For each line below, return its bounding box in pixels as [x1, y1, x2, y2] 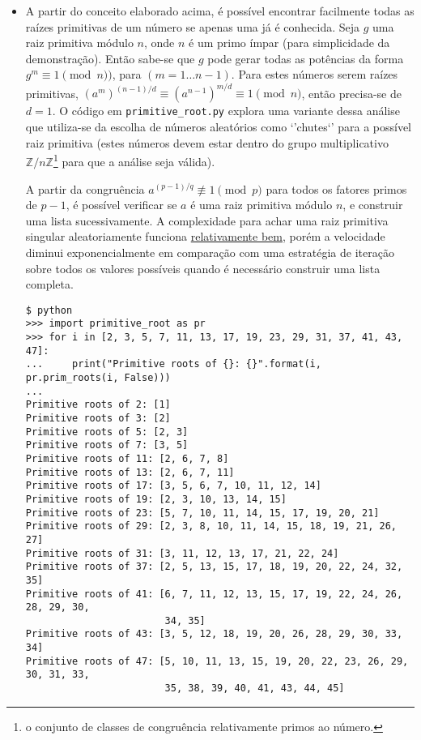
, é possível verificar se [66, 196, 177, 213]
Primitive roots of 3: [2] [25, 412, 171, 424]
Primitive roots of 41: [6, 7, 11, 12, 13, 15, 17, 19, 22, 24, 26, [25, 588, 403, 600]
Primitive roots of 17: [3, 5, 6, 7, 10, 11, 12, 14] [25, 480, 321, 492]
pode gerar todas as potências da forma [207, 49, 404, 66]
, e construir [342, 196, 403, 213]
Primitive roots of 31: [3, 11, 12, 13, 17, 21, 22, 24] [25, 547, 339, 559]
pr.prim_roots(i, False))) [25, 372, 171, 383]
